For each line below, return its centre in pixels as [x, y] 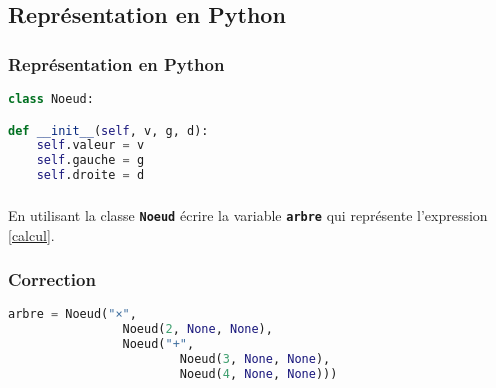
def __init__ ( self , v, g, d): [108, 130]
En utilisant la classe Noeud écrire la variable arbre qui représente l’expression [248, 214]
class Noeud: [51, 99]
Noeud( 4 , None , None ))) [258, 373]
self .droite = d [90, 175]
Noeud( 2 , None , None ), [197, 329]
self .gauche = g [90, 160]
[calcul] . [31, 234]
